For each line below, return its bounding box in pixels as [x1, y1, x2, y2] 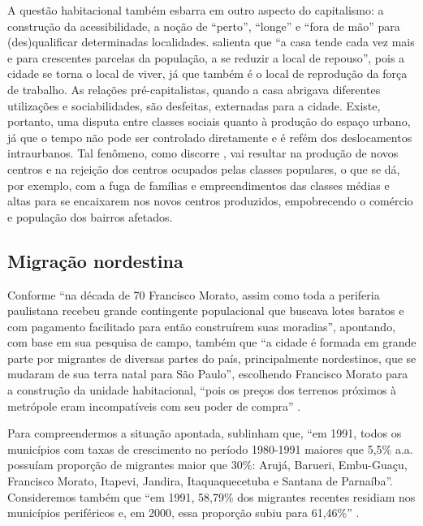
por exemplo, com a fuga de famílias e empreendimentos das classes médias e [7, 176, 390, 193]
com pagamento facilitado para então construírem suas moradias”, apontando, [7, 317, 396, 334]
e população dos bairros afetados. [7, 208, 173, 225]
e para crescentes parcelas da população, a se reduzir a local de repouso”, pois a [7, 49, 405, 66]
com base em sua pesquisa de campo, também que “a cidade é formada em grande [7, 334, 417, 351]
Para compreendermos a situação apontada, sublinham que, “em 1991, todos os [7, 425, 402, 442]
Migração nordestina [7, 248, 183, 273]
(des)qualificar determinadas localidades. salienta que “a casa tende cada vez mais [7, 33, 415, 50]
